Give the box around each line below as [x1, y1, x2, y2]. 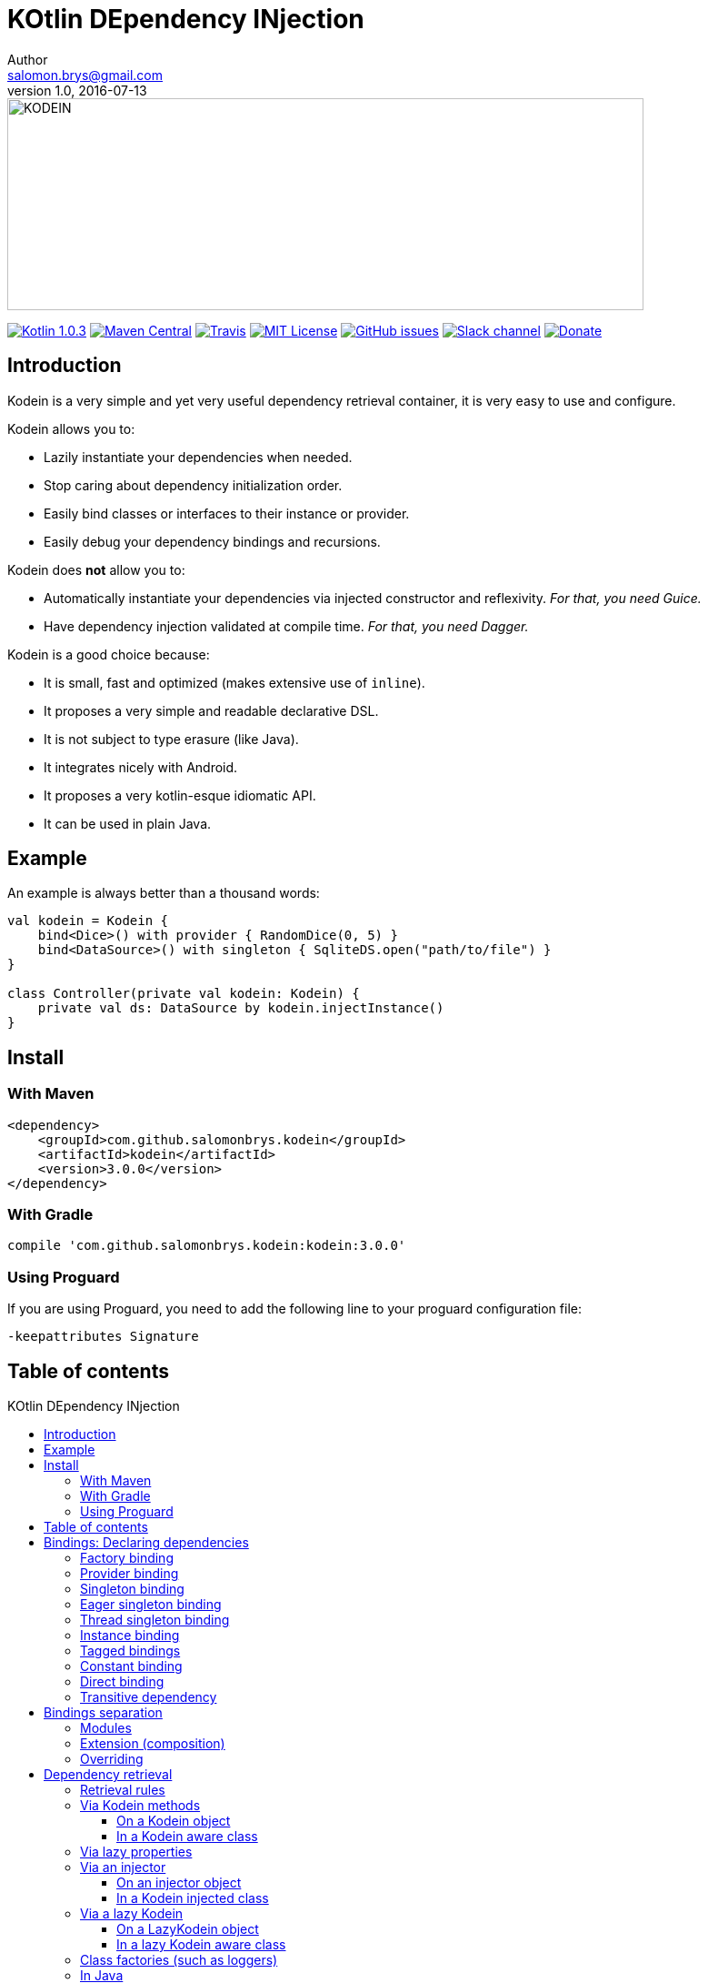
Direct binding [80, 1674, 165, 1689]
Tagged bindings [80, 1643, 181, 1658]
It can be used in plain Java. [44, 815, 212, 831]
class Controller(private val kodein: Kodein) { [7, 986, 360, 1002]
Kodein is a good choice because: [7, 646, 210, 662]
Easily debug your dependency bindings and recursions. [44, 533, 381, 549]
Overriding [80, 1751, 144, 1767]
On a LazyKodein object [116, 1921, 259, 1937]
